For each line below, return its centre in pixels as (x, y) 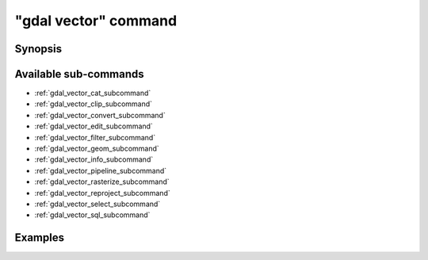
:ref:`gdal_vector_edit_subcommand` (94, 126)
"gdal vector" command (96, 21)
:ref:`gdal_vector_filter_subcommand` (95, 137)
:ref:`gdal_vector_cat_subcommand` (93, 93)
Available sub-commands (79, 74)
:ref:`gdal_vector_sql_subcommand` (92, 215)
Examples (40, 238)
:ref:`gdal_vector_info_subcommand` (94, 159)
